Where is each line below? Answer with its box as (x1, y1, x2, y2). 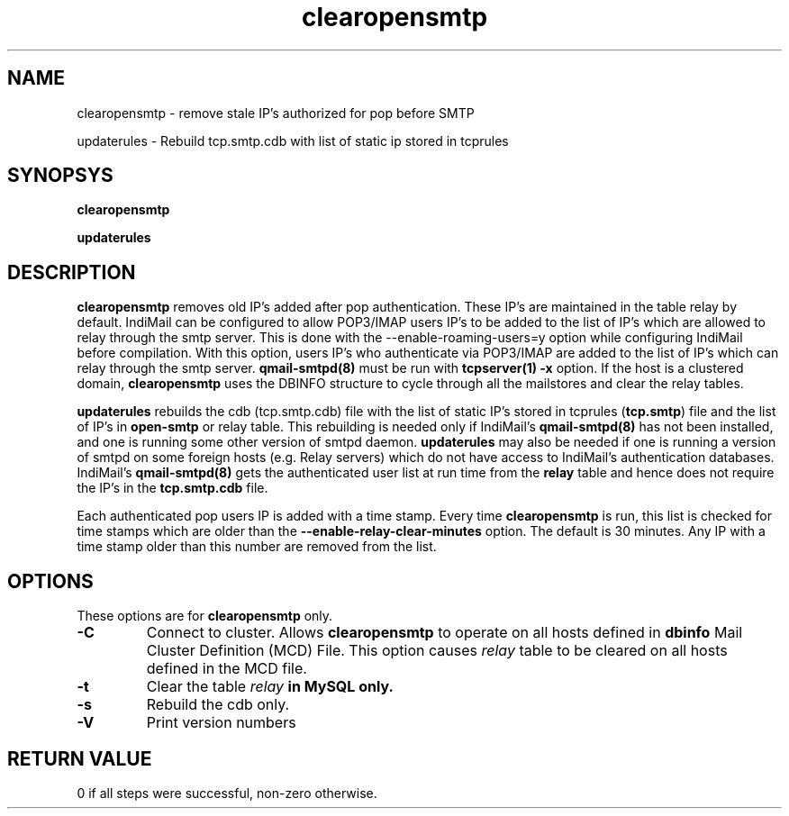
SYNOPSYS (7, 164, 113, 187)
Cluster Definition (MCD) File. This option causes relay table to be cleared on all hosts (146, 641, 728, 660)
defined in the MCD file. (146, 659, 307, 678)
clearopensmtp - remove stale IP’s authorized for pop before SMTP (77, 104, 475, 121)
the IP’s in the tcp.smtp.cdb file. (77, 480, 268, 496)
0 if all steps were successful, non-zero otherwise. (77, 784, 377, 801)
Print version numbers (146, 713, 296, 732)
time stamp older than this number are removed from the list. (77, 539, 437, 555)
